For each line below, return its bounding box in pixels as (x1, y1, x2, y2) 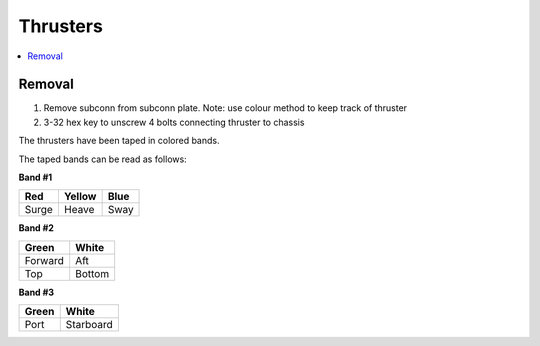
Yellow (63, 190, 97, 204)
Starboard (65, 318, 114, 332)
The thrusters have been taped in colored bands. (18, 135, 220, 147)
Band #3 (18, 286, 55, 298)
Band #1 (18, 171, 53, 184)
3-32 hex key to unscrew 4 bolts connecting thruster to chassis (43, 116, 305, 128)
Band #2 (18, 222, 55, 234)
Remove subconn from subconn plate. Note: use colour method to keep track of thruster (43, 102, 408, 114)
